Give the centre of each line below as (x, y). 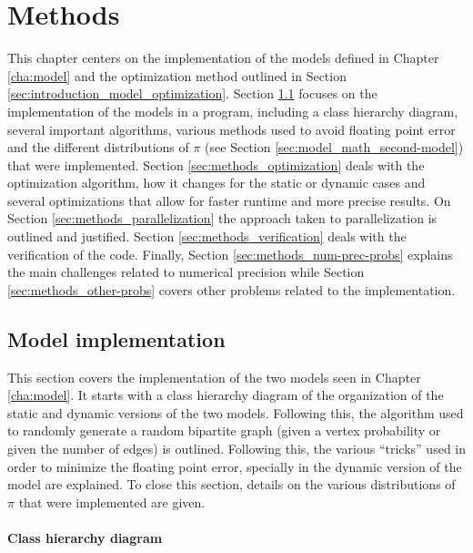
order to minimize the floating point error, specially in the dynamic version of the (235, 466)
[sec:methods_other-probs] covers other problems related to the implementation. (231, 289)
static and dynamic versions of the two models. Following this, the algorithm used (236, 412)
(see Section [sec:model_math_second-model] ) (334, 147)
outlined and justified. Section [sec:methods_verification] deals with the (207, 236)
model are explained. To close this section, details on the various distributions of (231, 484)
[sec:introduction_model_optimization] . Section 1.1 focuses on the (192, 93)
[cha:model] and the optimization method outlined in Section (177, 75)
